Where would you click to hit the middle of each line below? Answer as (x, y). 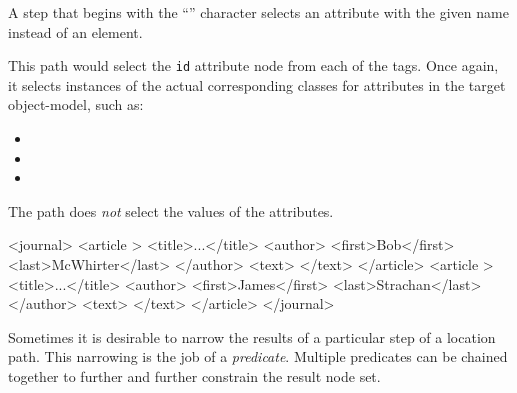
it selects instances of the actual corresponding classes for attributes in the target (257, 84)
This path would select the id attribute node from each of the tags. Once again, (253, 65)
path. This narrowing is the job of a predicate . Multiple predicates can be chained (258, 356)
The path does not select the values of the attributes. (171, 210)
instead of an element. (75, 31)
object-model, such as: (76, 104)
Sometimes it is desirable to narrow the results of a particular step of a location (252, 336)
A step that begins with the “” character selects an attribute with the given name (258, 12)
